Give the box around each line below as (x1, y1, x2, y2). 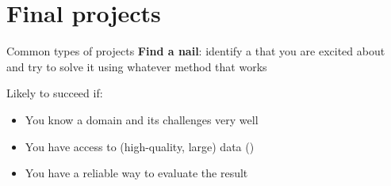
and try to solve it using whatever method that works (6, 58, 267, 74)
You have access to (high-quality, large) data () (25, 138, 255, 154)
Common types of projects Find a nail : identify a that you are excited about (6, 43, 385, 59)
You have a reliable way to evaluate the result (25, 165, 248, 181)
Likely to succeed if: (6, 85, 103, 101)
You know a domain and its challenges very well (25, 111, 259, 127)
